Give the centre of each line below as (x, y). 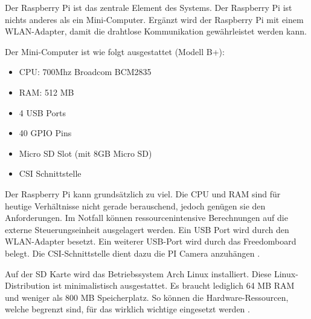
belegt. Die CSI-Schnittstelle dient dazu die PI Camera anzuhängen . (133, 253)
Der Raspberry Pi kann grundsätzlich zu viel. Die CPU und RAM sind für (143, 193)
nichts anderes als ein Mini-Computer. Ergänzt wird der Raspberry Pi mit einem (154, 19)
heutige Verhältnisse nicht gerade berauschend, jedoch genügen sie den (135, 206)
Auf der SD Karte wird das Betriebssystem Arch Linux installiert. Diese (138, 273)
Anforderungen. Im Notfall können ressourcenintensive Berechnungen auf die (146, 218)
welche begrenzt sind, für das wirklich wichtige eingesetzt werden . (127, 309)
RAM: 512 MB (46, 92)
